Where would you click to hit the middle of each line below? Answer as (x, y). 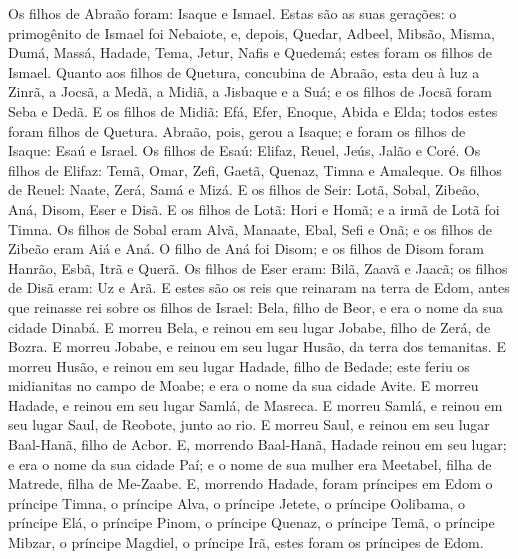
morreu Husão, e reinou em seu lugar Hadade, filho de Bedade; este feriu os (239, 365)
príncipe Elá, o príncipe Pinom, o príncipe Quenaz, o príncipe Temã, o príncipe (251, 522)
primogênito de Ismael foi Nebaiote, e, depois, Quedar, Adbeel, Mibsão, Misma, (251, 32)
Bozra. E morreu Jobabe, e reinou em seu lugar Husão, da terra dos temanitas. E (257, 346)
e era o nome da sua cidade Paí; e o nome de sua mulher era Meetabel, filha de (250, 463)
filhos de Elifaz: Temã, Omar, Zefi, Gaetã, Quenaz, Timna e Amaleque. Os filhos (255, 169)
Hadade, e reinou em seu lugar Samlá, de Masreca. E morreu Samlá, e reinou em (255, 404)
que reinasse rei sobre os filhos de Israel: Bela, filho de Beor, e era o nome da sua (255, 306)
